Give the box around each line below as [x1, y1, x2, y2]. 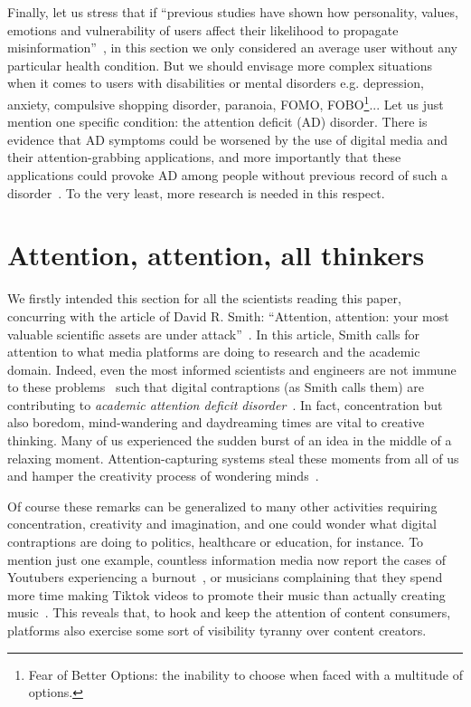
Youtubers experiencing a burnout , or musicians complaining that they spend [7, 568, 443, 587]
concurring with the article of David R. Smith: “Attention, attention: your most [7, 306, 449, 325]
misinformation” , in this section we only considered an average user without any [7, 38, 457, 57]
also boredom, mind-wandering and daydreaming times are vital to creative [7, 413, 425, 432]
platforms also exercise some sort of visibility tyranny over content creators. [7, 621, 427, 639]
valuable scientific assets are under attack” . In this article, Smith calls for [7, 324, 419, 343]
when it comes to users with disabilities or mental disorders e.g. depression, [7, 73, 424, 92]
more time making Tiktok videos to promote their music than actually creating [7, 585, 446, 604]
